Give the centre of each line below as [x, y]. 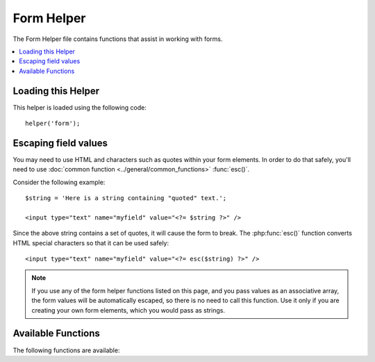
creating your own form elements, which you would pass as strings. [128, 310]
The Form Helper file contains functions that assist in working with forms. [118, 39]
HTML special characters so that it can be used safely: [91, 242]
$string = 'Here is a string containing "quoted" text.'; [126, 198]
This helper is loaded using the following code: [80, 107]
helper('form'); [53, 124]
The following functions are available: [66, 350]
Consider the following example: [59, 182]
